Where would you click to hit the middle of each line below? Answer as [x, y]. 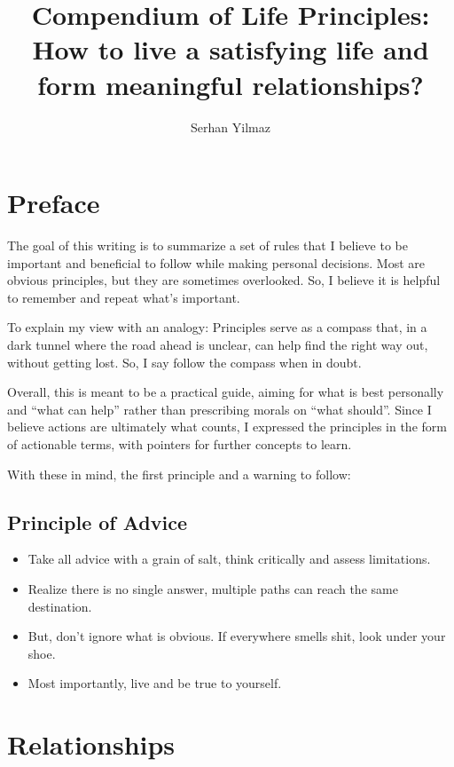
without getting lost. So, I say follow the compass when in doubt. [184, 362]
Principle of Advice [97, 522]
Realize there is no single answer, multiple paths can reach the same [213, 588]
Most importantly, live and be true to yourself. [155, 683]
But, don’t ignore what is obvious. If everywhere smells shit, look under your [237, 636]
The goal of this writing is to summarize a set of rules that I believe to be [207, 245]
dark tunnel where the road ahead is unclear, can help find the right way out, [218, 344]
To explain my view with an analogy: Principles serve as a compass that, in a [217, 327]
